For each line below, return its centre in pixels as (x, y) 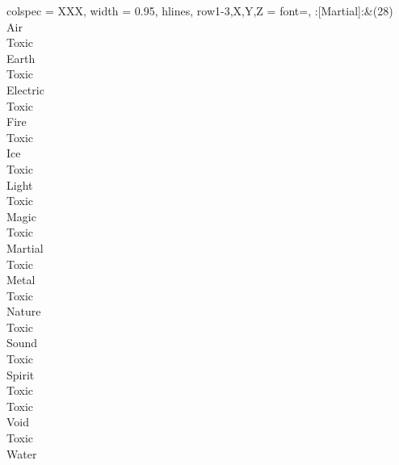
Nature (24, 311)
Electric (25, 89)
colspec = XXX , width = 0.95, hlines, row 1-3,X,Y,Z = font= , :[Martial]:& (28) (200, 10)
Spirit (21, 374)
